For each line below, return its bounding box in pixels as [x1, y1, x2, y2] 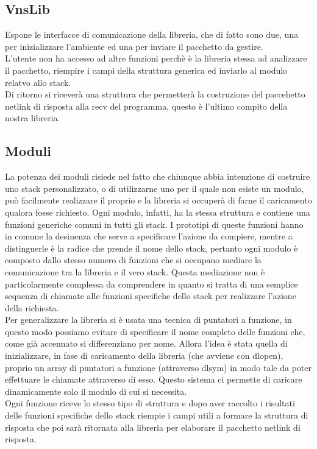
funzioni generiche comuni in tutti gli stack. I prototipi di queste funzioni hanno [5, 217, 304, 230]
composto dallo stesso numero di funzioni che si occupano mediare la [5, 253, 262, 266]
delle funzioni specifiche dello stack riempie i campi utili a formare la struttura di [5, 409, 308, 422]
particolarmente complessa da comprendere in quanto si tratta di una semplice [5, 277, 298, 290]
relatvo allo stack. [5, 76, 71, 88]
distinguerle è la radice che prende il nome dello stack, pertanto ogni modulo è [5, 241, 298, 254]
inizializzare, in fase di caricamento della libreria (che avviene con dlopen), [5, 349, 283, 362]
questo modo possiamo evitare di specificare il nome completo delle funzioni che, [5, 325, 305, 338]
